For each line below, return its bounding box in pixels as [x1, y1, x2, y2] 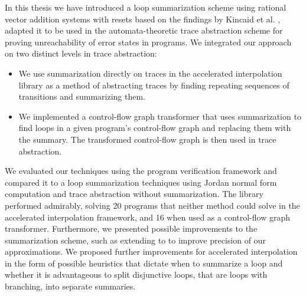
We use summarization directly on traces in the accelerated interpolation [18, 67, 282, 79]
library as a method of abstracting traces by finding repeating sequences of [18, 78, 289, 91]
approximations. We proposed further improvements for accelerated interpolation [5, 245, 298, 258]
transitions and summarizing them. [18, 90, 146, 103]
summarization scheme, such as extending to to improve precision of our [5, 233, 266, 246]
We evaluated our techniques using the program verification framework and [5, 165, 277, 177]
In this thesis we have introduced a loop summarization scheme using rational [5, 1, 287, 13]
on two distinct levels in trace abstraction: [5, 47, 157, 60]
